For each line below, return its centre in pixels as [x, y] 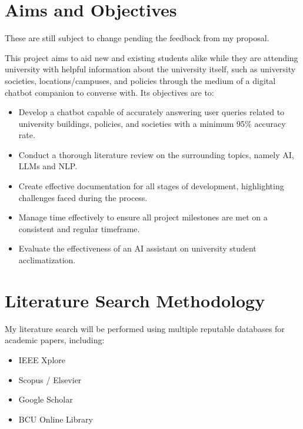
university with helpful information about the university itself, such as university [150, 69]
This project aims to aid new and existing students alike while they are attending [151, 57]
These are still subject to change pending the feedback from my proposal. [137, 38]
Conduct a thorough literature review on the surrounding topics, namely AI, [156, 154]
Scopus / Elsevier [50, 379]
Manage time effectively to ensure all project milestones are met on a [143, 217]
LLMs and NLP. [48, 166]
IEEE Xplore [42, 359]
